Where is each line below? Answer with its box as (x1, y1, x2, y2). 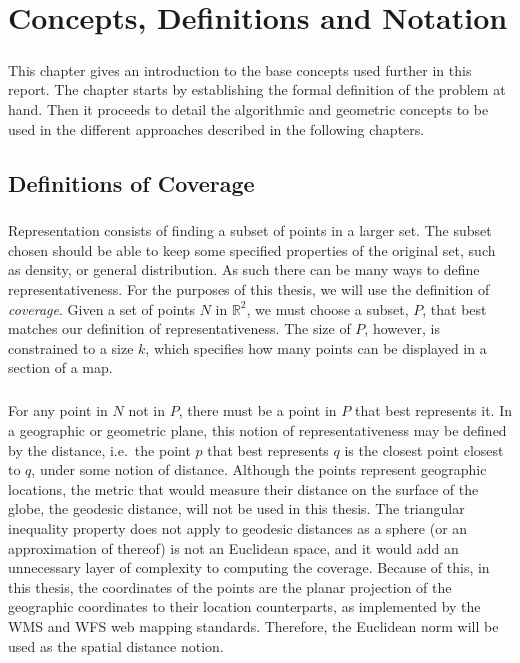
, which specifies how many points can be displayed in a (145, 337, 487, 358)
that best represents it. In (354, 400, 512, 421)
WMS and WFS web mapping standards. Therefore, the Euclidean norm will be (8, 615, 499, 636)
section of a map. (8, 357, 113, 378)
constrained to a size (8, 337, 134, 358)
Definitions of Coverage (8, 167, 255, 198)
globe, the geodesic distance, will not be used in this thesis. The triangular (8, 498, 465, 519)
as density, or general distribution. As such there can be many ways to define (8, 259, 480, 280)
